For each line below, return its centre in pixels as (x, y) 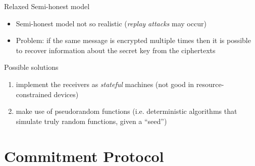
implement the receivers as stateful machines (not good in (105, 84)
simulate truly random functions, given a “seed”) (91, 121)
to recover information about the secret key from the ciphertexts (116, 50)
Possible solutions (31, 67)
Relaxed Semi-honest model (47, 6)
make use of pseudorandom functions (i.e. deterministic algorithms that (126, 111)
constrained (34, 94)
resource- (210, 84)
